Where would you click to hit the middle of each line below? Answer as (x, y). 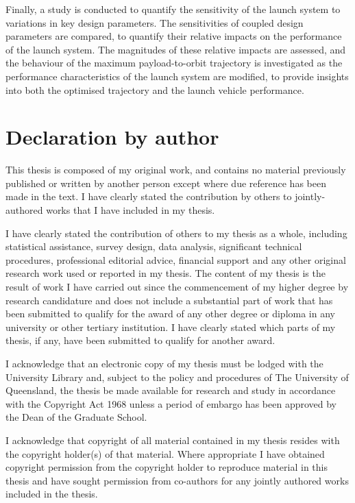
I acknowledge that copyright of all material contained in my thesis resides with (173, 440)
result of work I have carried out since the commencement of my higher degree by (177, 287)
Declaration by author (112, 137)
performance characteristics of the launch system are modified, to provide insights (177, 76)
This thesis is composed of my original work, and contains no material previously (176, 170)
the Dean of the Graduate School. (76, 417)
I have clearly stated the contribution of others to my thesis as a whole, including (176, 233)
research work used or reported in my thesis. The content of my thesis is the (166, 273)
